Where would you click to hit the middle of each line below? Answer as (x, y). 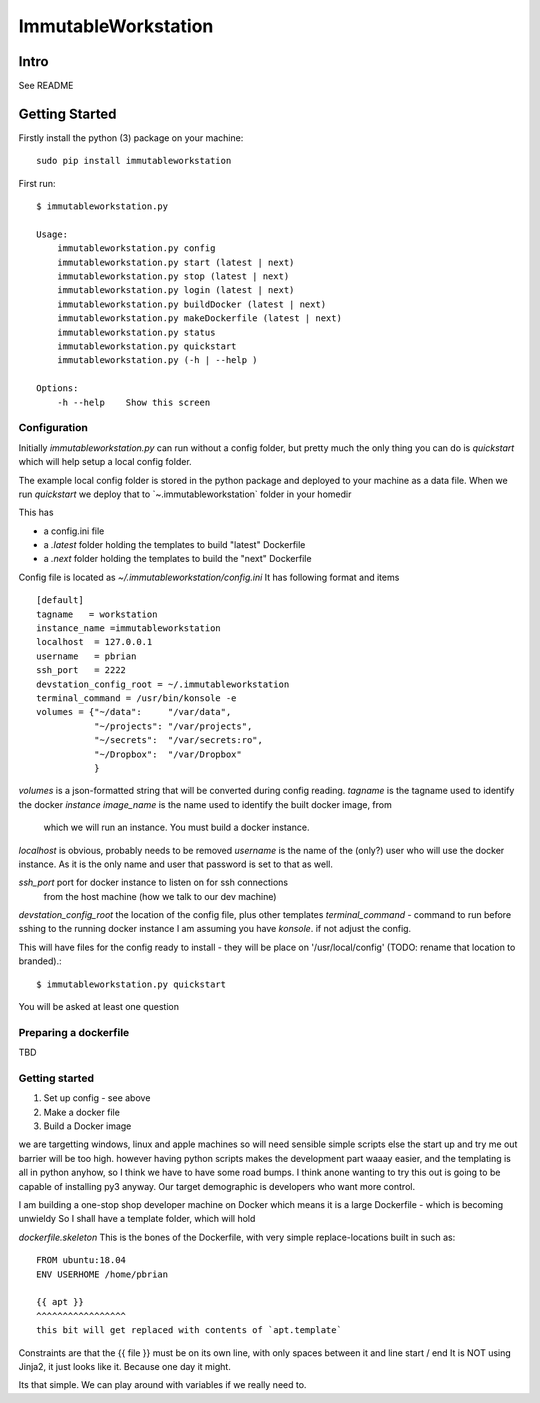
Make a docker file (81, 1112)
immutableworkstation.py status (136, 332)
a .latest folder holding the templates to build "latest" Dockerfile (174, 545)
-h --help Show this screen (133, 402)
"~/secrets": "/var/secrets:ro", (178, 740)
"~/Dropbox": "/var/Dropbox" (167, 754)
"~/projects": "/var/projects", (173, 726)
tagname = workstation (97, 614)
